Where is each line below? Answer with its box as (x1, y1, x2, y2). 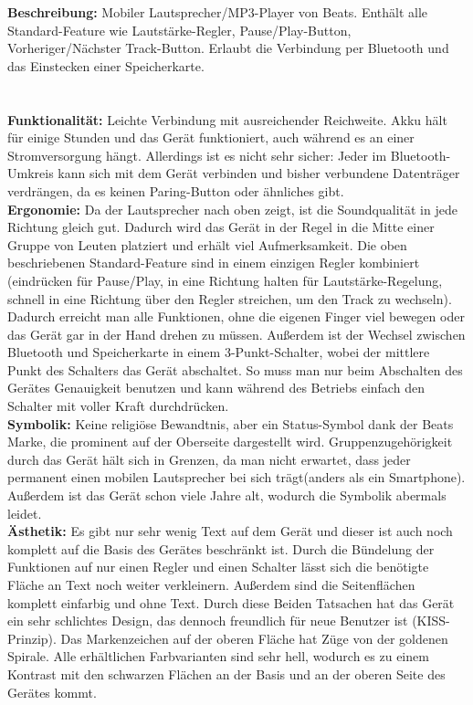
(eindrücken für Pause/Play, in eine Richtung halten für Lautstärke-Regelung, (7, 270, 443, 289)
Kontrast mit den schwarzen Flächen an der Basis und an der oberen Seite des (7, 664, 446, 683)
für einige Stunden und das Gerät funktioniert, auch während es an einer (7, 128, 415, 147)
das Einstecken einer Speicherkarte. (7, 56, 205, 75)
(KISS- (412, 611, 450, 630)
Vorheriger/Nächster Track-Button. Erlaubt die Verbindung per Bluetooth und (7, 38, 449, 58)
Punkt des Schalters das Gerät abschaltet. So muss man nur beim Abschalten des (7, 360, 463, 379)
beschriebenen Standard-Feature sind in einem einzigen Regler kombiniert (7, 253, 420, 272)
